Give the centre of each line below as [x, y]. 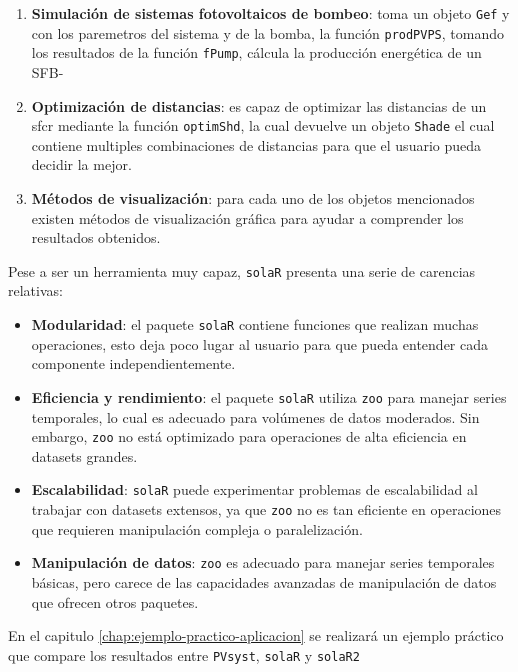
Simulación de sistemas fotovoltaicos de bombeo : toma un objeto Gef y [270, 13]
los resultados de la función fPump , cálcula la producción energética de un [256, 52]
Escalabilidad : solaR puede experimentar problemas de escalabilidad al [254, 489]
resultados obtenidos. [96, 237]
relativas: [35, 290]
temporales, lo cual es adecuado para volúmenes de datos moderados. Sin [255, 416]
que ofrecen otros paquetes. [115, 601]
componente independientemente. [133, 363]
